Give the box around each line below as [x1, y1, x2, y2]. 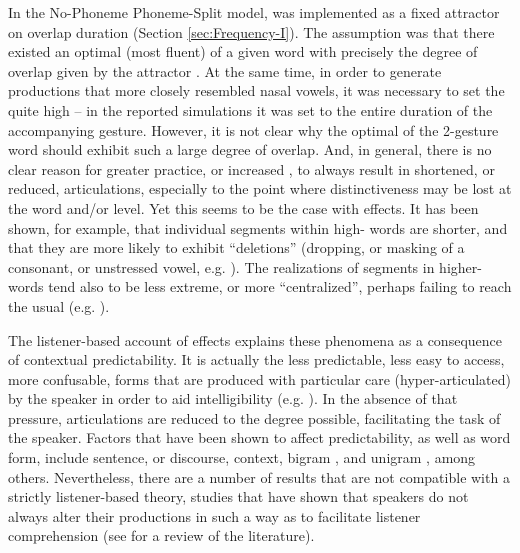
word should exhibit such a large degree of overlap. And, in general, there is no [8, 139, 492, 160]
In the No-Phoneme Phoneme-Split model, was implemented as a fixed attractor [8, 2, 500, 22]
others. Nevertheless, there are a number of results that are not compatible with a [8, 466, 510, 487]
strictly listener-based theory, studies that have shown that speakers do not [8, 486, 469, 507]
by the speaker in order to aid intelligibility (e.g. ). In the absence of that [8, 388, 458, 409]
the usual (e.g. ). [8, 295, 110, 316]
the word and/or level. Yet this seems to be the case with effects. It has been [8, 197, 479, 218]
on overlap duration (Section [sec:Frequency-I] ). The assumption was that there [8, 21, 495, 42]
